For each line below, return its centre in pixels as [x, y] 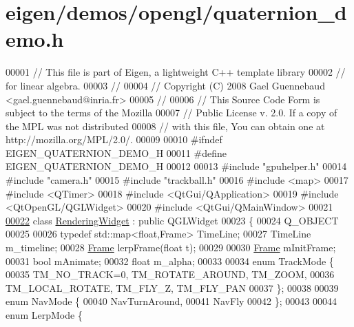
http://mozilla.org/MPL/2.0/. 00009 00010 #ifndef [114, 139]
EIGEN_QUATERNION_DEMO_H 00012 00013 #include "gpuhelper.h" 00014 [176, 166]
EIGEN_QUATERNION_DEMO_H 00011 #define [116, 152]
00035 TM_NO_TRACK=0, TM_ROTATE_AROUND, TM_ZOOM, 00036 [170, 274]
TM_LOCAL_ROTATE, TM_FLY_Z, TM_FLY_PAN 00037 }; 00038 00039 [172, 287]
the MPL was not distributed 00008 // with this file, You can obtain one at [165, 126]
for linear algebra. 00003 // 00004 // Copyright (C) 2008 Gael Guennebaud [165, 85]
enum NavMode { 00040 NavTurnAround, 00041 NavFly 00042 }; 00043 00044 [171, 301]
